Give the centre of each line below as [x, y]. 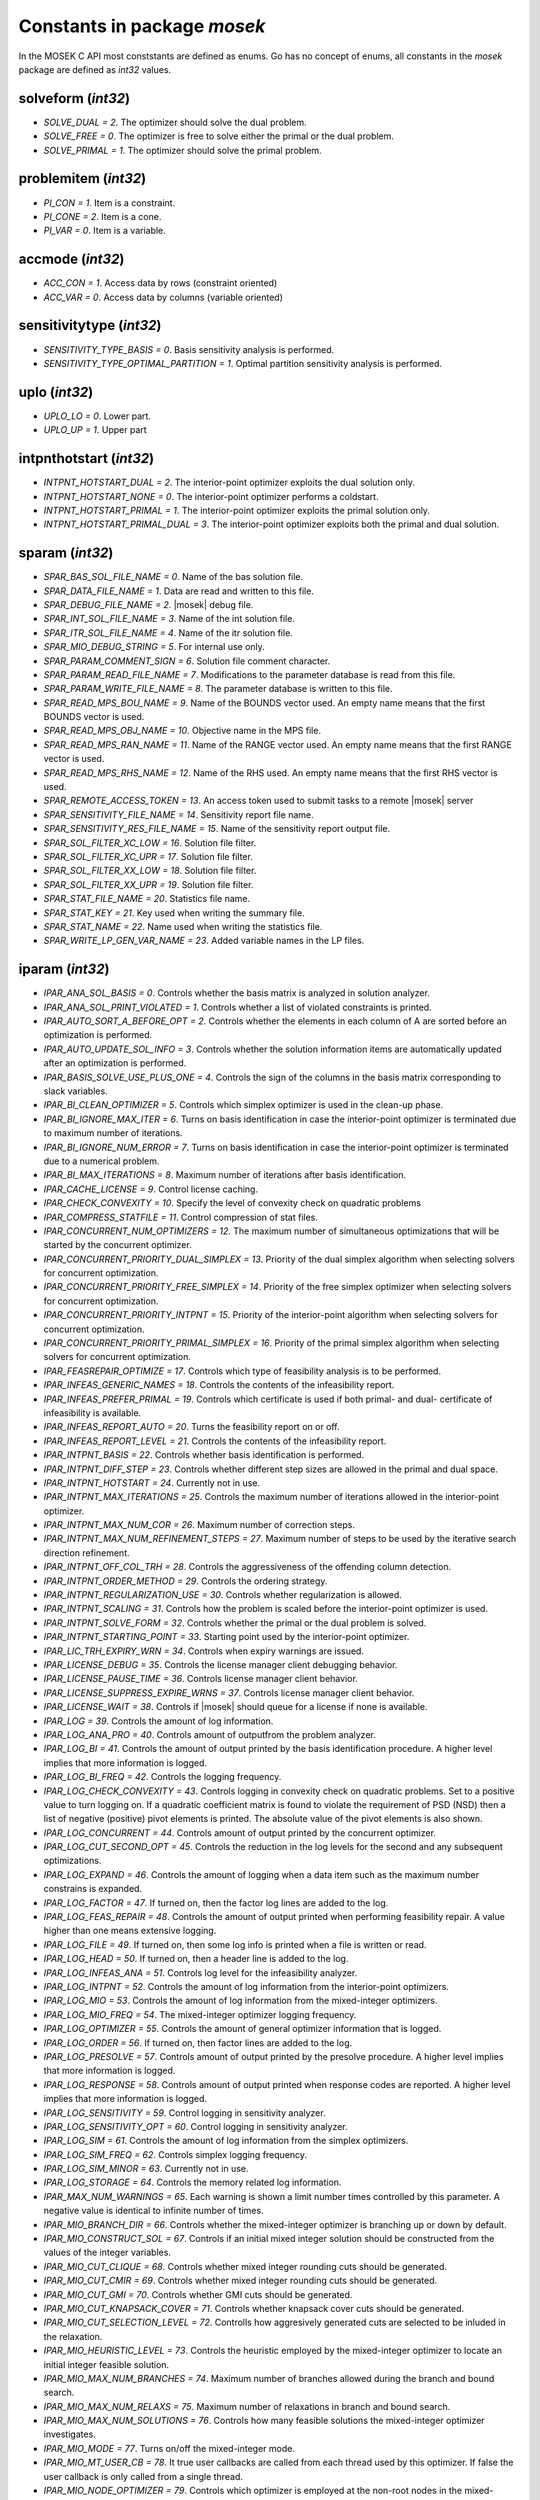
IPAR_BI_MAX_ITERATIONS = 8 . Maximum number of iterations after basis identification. [225, 1175]
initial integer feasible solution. [106, 2364]
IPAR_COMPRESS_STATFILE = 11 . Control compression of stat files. [181, 1217]
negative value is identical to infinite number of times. [153, 2211]
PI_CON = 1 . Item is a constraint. [109, 202]
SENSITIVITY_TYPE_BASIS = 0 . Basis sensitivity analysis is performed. [189, 349]
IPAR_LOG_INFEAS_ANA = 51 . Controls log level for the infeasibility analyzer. [200, 1972]
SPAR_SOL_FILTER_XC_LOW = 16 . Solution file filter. [150, 842]
